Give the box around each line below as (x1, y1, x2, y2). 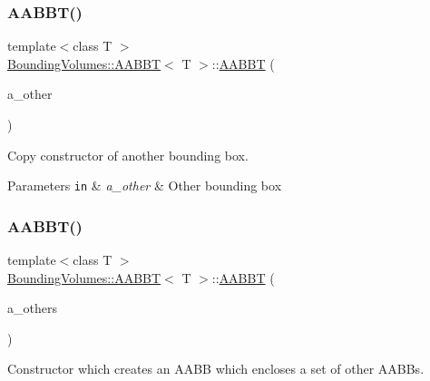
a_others (7, 298, 57, 317)
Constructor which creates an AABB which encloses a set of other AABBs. (7, 359, 425, 378)
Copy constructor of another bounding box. (7, 145, 249, 164)
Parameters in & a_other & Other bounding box (7, 176, 282, 195)
